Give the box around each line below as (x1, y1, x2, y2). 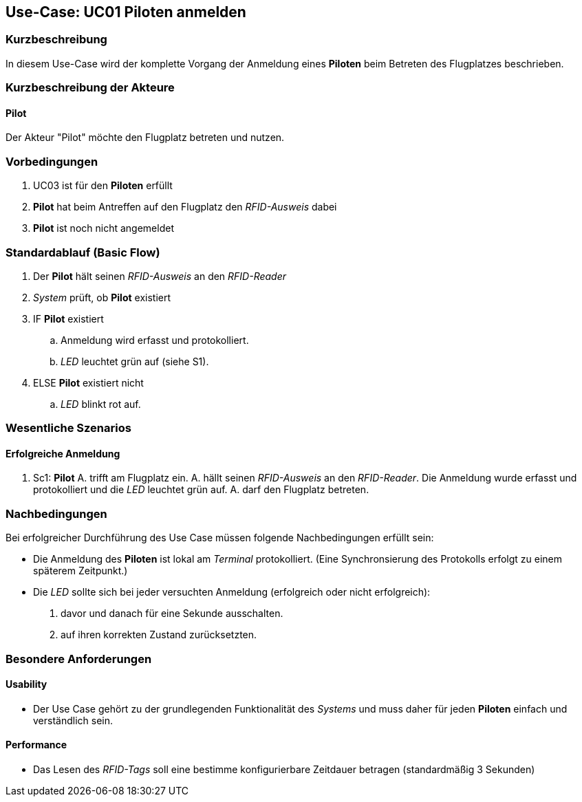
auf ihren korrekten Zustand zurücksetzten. (61, 629, 257, 641)
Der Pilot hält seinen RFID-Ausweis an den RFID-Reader (33, 270, 287, 282)
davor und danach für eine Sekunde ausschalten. (61, 607, 283, 620)
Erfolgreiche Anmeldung (6, 447, 120, 459)
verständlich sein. (33, 714, 114, 726)
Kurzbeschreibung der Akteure (6, 80, 175, 95)
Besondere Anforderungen (6, 651, 152, 666)
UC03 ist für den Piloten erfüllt (33, 180, 173, 192)
